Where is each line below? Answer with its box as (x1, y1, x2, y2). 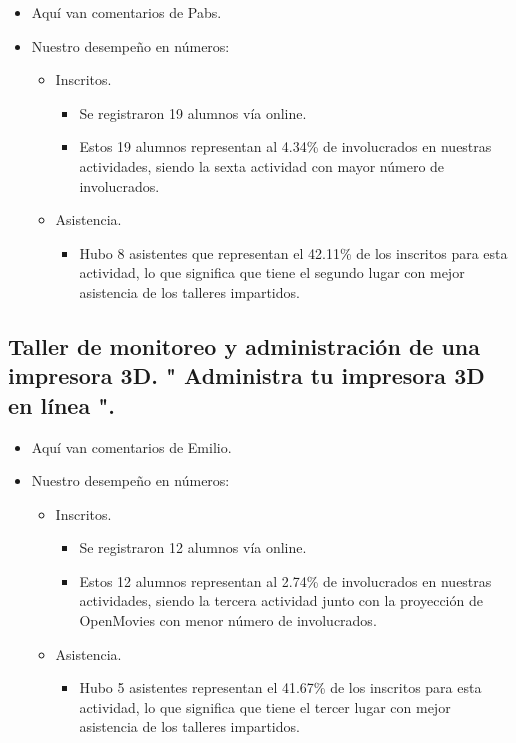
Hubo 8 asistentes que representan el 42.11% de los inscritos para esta (79, 242, 508, 263)
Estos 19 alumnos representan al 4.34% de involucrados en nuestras (79, 136, 492, 157)
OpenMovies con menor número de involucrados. (79, 610, 377, 631)
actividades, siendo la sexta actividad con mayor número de (79, 155, 445, 176)
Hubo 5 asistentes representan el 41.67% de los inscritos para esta (79, 677, 482, 698)
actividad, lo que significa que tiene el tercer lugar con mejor (79, 696, 451, 717)
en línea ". (8, 389, 115, 420)
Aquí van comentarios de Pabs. (31, 2, 222, 22)
